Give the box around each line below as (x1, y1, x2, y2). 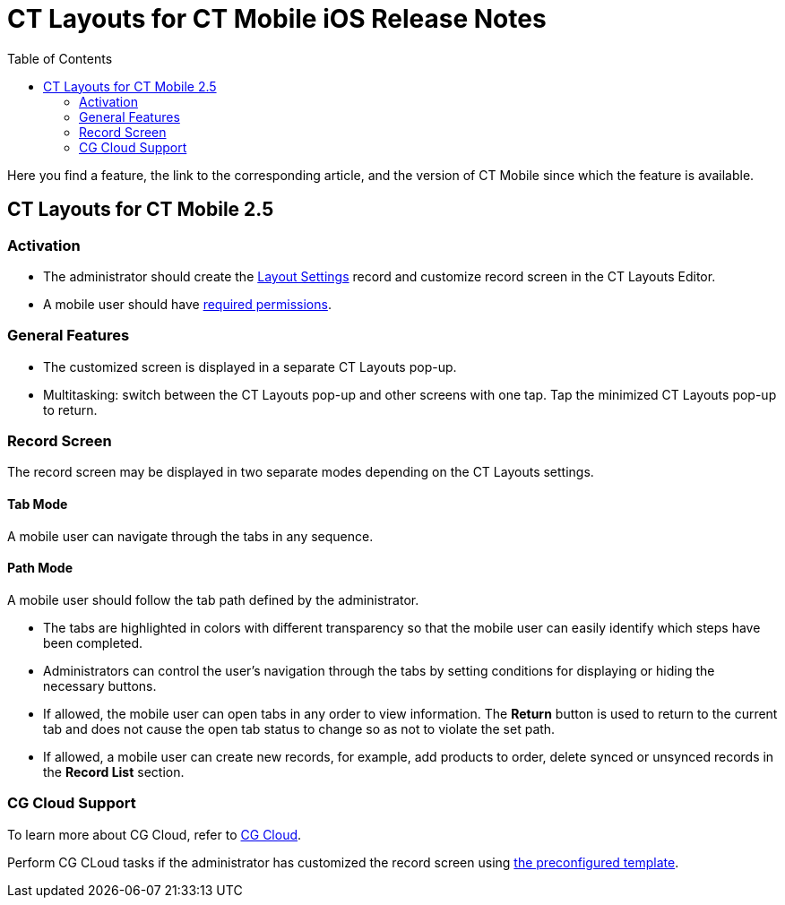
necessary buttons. (43, 677, 157, 694)
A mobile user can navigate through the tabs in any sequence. (7, 528, 374, 544)
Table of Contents (7, 50, 113, 66)
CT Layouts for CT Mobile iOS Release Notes (7, 4, 547, 34)
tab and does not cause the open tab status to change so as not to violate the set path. (43, 720, 556, 737)
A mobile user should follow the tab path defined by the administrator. (7, 591, 419, 608)
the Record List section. (43, 763, 185, 780)
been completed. (43, 634, 143, 651)
